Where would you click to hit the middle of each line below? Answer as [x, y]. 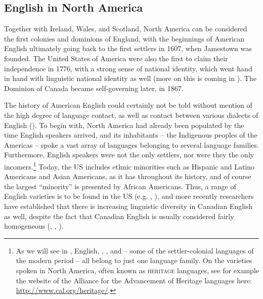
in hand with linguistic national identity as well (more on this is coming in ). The [130, 78]
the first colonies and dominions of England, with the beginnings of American [124, 38]
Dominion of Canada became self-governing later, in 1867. [94, 88]
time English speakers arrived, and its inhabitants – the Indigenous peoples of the [131, 135]
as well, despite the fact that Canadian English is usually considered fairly [119, 216]
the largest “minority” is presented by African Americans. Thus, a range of [120, 186]
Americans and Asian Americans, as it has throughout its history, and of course [128, 176]
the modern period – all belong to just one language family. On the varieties [134, 260]
